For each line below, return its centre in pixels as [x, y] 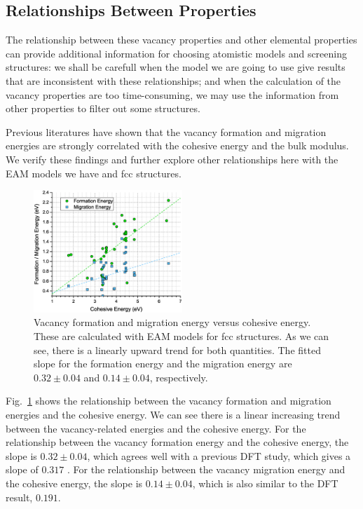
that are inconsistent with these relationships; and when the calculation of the [173, 80]
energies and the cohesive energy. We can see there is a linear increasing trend [173, 415]
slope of [22, 469]
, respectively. [179, 377]
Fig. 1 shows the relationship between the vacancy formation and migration [169, 401]
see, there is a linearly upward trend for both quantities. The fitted [177, 349]
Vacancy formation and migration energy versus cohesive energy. [172, 322]
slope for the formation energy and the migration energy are [163, 364]
